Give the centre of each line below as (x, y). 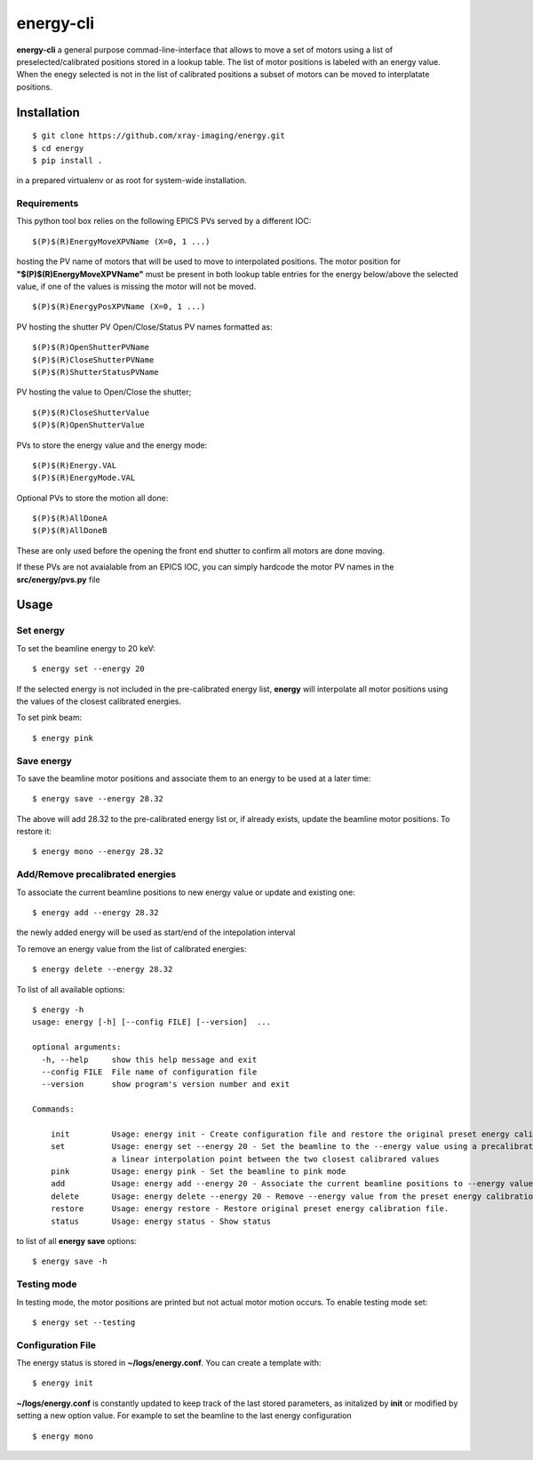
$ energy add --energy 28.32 (95, 912)
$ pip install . (68, 160)
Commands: (53, 1109)
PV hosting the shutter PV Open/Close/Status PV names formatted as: (144, 327)
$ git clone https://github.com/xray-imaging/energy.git (159, 136)
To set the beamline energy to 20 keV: (86, 648)
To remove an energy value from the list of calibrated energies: (131, 949)
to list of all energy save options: (77, 1241)
